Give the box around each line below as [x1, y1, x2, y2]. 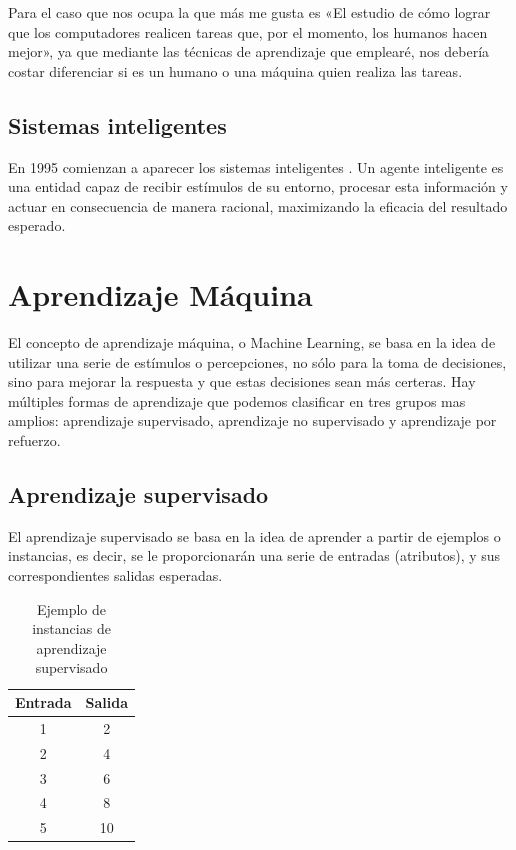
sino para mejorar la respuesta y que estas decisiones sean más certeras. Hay [8, 371, 476, 392]
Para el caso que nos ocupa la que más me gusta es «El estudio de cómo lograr [8, 2, 491, 22]
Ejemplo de [37, 598, 107, 619]
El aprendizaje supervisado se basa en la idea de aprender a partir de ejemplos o [8, 525, 501, 546]
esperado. [8, 215, 66, 236]
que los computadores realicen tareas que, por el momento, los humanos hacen [8, 21, 488, 42]
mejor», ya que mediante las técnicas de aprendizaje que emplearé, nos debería [8, 41, 490, 62]
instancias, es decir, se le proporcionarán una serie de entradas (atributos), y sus [8, 545, 501, 566]
